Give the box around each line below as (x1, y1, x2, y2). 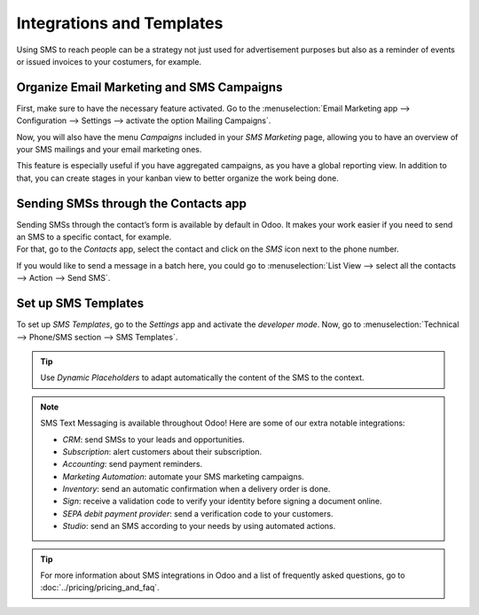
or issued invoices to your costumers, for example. (16, 56, 202, 66)
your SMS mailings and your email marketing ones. (16, 144, 202, 155)
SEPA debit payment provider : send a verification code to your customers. (62, 508, 334, 518)
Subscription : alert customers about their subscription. (62, 446, 263, 456)
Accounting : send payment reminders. (62, 459, 203, 470)
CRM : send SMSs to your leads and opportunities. (62, 434, 245, 445)
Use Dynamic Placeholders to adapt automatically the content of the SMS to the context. (40, 372, 365, 383)
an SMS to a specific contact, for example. (16, 231, 172, 243)
